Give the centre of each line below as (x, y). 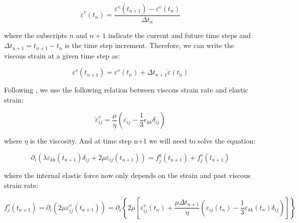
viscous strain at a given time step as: (62, 55)
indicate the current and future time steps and (179, 35)
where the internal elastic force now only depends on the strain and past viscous (127, 175)
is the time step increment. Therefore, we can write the (149, 45)
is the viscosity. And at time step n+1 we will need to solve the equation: (143, 141)
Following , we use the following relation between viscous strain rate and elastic (126, 90)
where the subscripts (36, 35)
